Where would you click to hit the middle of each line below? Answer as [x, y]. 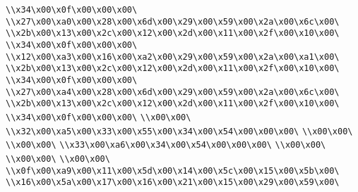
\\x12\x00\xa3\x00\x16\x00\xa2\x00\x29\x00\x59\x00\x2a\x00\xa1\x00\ [173, 57]
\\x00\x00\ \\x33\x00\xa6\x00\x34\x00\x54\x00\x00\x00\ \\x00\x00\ [166, 145]
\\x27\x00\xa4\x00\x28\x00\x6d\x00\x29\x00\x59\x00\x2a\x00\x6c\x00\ [173, 92]
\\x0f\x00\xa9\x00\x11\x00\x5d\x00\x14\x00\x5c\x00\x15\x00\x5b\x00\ [173, 171]
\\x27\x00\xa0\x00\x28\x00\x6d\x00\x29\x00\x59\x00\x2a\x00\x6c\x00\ [173, 21]
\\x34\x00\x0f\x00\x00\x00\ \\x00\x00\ [99, 117]
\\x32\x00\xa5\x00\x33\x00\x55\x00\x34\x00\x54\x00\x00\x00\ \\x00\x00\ [179, 131]
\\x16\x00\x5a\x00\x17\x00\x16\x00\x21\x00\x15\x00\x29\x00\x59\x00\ [173, 183]
